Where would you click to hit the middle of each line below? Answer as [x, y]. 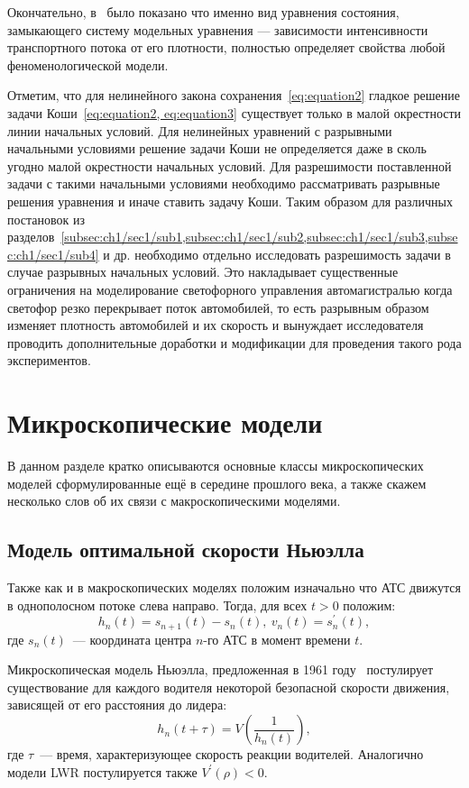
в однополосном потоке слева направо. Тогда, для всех [157, 605]
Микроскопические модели [165, 422]
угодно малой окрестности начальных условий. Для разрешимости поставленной [230, 165]
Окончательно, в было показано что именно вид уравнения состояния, [203, 12]
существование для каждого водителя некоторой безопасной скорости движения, [229, 687]
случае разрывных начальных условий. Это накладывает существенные [203, 272]
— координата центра [132, 639]
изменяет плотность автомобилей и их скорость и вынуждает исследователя [216, 325]
